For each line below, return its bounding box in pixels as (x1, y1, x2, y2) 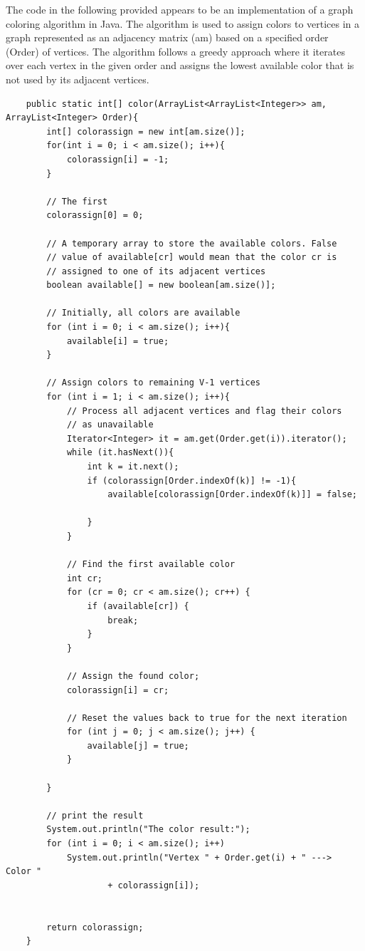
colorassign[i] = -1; (66, 154, 169, 165)
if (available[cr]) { (87, 601, 189, 611)
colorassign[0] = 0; (46, 210, 144, 221)
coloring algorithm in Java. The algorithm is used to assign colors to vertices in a (6, 16, 360, 31)
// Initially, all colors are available (46, 308, 240, 318)
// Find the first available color (66, 559, 236, 570)
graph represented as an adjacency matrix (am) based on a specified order (6, 30, 329, 45)
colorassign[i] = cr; (66, 685, 169, 695)
